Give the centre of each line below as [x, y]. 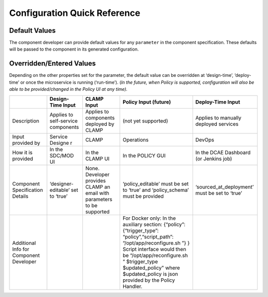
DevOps [205, 140]
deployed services [217, 124]
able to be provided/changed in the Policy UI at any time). [68, 89]
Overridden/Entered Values [53, 64]
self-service [64, 120]
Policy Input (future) [147, 102]
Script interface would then [154, 249]
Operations [135, 140]
